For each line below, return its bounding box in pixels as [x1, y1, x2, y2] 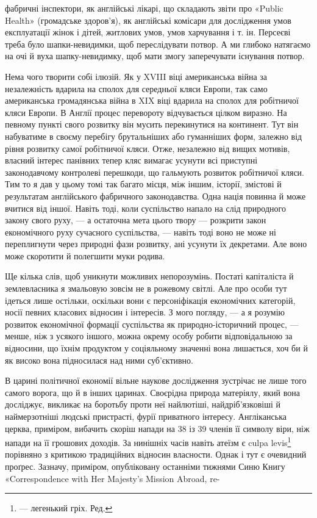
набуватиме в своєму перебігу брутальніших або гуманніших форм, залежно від [5, 129, 302, 142]
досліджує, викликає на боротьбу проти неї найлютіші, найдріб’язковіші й [5, 398, 280, 411]
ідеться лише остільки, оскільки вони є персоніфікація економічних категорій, [5, 293, 296, 306]
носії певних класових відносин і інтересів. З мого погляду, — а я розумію [5, 306, 285, 318]
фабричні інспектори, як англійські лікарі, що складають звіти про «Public [5, 2, 283, 14]
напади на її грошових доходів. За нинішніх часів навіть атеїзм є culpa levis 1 [5, 434, 291, 448]
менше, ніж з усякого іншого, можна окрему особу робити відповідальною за [5, 329, 293, 342]
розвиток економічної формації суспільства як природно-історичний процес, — [5, 317, 299, 330]
